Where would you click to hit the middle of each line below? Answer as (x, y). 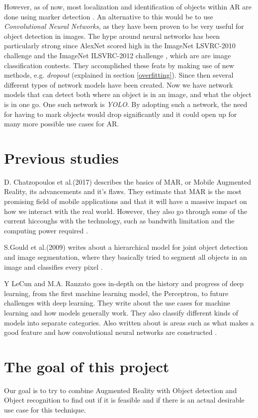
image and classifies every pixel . (53, 266)
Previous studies (61, 157)
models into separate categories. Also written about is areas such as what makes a (129, 322)
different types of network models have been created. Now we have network (119, 84)
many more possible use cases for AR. (62, 124)
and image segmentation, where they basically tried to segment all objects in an (126, 257)
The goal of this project (87, 366)
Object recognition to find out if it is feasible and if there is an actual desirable (124, 400)
